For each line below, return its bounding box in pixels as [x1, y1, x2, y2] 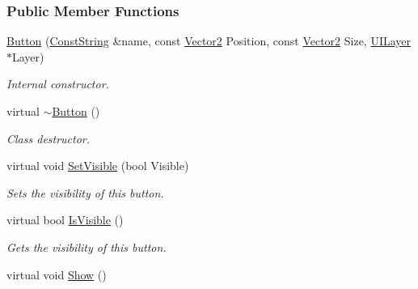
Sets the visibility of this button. [6, 184, 164, 201]
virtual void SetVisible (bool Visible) [6, 157, 189, 174]
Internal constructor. [6, 75, 109, 92]
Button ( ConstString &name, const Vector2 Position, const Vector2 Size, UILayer [6, 32, 412, 49]
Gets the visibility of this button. [6, 238, 167, 255]
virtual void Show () [6, 266, 107, 283]
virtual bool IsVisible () [6, 211, 124, 228]
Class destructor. [6, 130, 91, 147]
